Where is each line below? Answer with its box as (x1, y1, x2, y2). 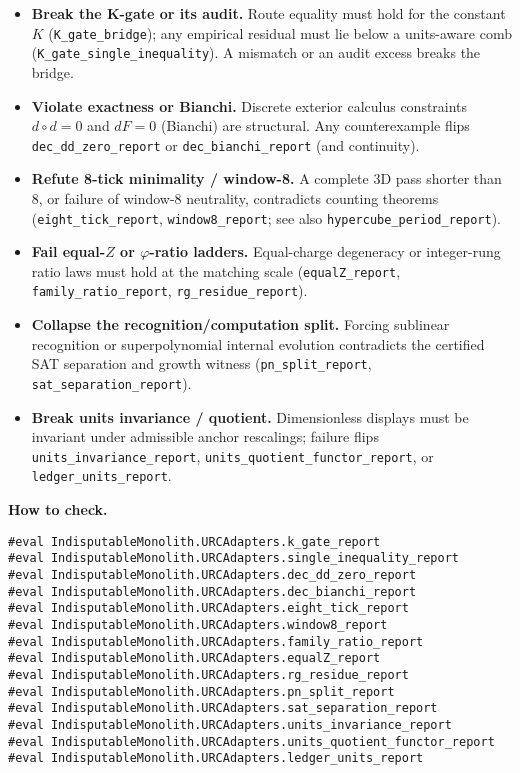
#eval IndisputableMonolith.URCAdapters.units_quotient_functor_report (8, 734, 495, 749)
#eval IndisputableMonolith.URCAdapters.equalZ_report (8, 651, 381, 666)
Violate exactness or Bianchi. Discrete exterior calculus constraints (31, 95, 468, 116)
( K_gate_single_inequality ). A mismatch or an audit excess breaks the (31, 42, 481, 63)
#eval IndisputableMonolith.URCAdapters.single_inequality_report (8, 551, 460, 566)
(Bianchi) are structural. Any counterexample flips (160, 115, 470, 136)
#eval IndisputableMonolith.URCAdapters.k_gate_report (8, 534, 381, 549)
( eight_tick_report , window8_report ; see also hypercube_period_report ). (31, 207, 501, 228)
